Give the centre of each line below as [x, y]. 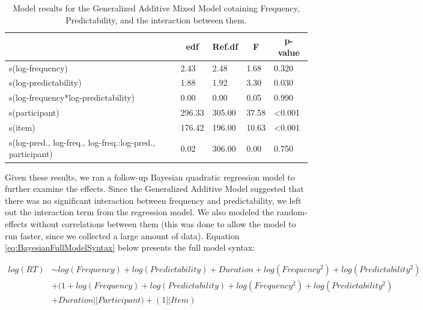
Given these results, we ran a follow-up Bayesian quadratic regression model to [150, 177]
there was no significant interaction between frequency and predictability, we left [153, 200]
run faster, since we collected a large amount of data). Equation [122, 235]
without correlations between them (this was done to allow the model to [163, 223]
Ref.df [225, 46]
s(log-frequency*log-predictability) [72, 97]
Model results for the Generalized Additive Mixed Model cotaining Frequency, [156, 8]
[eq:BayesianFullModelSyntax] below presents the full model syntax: [130, 247]
